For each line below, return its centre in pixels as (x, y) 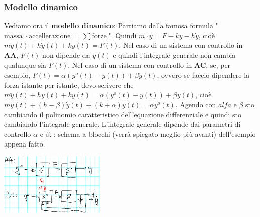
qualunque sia (25, 65)
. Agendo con (196, 104)
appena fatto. (25, 144)
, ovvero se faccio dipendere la (203, 75)
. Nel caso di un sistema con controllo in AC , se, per (149, 65)
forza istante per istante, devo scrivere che (69, 84)
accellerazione (50, 36)
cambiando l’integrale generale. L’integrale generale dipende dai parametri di (122, 124)
